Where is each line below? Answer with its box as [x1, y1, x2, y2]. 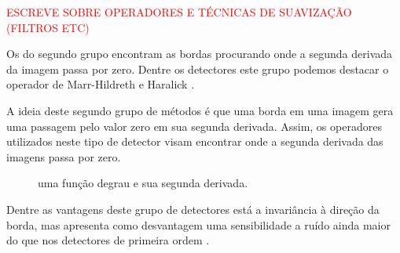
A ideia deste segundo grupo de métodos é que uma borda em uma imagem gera [6, 102, 394, 118]
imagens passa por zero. [6, 148, 121, 164]
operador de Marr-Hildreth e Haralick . [6, 76, 195, 92]
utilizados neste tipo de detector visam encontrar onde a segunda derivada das [6, 133, 383, 150]
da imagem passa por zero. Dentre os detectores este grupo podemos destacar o [6, 60, 389, 77]
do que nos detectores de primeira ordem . [6, 232, 210, 248]
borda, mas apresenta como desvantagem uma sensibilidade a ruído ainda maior [6, 216, 391, 233]
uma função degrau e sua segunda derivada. [38, 175, 248, 191]
